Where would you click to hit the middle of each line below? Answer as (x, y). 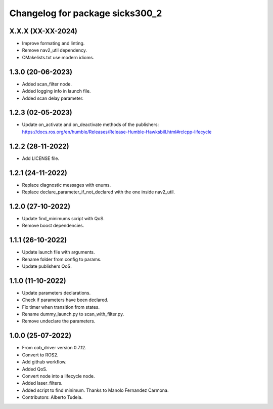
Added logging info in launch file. (56, 91)
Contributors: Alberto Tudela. (52, 397)
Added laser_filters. (42, 383)
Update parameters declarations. (56, 293)
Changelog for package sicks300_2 (86, 13)
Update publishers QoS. (47, 266)
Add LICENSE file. (41, 158)
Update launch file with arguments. (59, 252)
